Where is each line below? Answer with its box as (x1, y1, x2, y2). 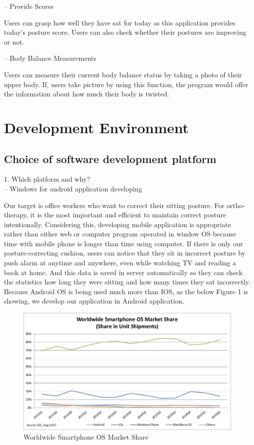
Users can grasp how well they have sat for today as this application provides (4, 17, 236, 27)
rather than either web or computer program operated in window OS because (4, 229, 236, 239)
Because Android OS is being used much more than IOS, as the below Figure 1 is (4, 286, 249, 296)
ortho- (227, 200, 245, 210)
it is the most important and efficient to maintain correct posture (30, 210, 226, 220)
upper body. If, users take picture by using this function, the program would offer (4, 79, 249, 89)
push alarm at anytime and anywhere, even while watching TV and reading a (4, 258, 236, 268)
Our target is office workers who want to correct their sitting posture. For (4, 200, 225, 210)
